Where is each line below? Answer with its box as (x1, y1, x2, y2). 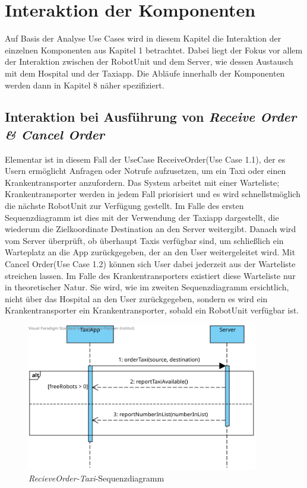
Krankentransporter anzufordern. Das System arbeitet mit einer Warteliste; (5, 176, 280, 188)
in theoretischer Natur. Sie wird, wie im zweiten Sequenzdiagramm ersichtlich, (5, 281, 289, 293)
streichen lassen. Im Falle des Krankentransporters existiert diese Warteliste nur (5, 269, 296, 281)
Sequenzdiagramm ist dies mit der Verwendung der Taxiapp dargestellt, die (5, 211, 279, 223)
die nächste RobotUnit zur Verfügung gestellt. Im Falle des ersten (5, 199, 244, 212)
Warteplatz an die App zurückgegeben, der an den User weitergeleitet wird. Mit (5, 246, 296, 258)
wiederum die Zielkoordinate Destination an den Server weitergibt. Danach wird (5, 223, 296, 235)
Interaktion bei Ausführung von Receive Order (5, 107, 297, 126)
